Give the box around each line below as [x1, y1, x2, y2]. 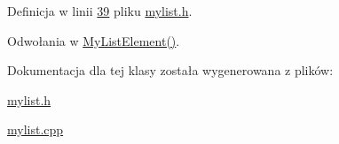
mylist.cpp [7, 120, 64, 139]
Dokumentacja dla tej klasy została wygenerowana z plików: [7, 61, 334, 80]
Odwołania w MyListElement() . [7, 31, 180, 49]
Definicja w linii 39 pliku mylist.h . [7, 2, 193, 19]
